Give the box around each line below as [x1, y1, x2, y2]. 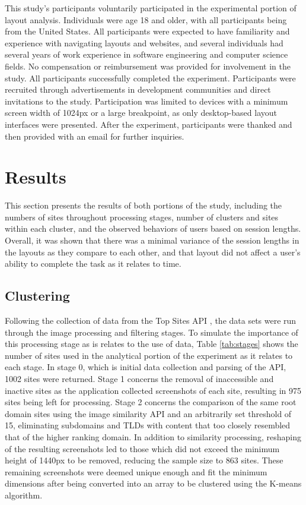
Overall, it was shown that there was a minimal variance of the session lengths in [5, 234, 299, 247]
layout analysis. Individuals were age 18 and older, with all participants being [5, 13, 287, 26]
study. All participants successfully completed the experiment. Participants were [5, 71, 296, 84]
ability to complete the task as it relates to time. [5, 257, 181, 270]
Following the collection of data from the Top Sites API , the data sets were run [5, 314, 297, 327]
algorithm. [5, 488, 43, 501]
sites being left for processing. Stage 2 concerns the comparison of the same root [5, 396, 297, 408]
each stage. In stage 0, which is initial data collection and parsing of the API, [5, 361, 286, 373]
